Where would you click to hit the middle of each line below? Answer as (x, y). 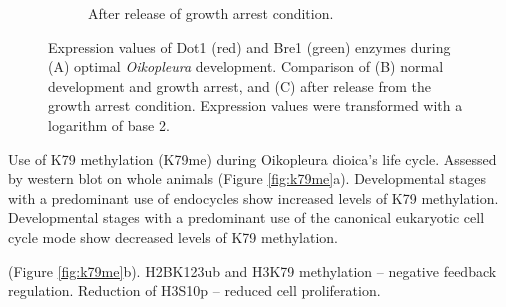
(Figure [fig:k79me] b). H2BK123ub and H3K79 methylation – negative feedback (252, 270)
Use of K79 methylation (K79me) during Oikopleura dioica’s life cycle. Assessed (252, 158)
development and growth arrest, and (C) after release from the (240, 85)
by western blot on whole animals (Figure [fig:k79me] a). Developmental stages (247, 178)
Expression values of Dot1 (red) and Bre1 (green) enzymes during (249, 46)
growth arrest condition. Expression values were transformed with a (255, 105)
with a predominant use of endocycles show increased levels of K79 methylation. (253, 197)
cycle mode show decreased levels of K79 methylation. (173, 236)
